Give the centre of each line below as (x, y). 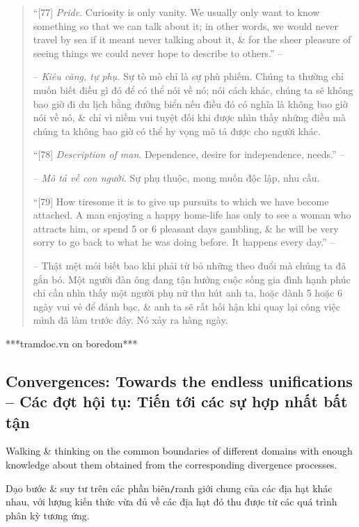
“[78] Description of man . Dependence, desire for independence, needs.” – (189, 154)
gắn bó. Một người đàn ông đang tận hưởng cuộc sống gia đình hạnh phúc (192, 279)
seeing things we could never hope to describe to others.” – (158, 53)
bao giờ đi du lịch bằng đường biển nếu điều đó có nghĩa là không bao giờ (190, 103)
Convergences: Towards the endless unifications (179, 380)
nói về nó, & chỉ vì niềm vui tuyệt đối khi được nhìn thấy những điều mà (190, 117)
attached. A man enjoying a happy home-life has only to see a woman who (192, 215)
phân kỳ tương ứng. (48, 515)
